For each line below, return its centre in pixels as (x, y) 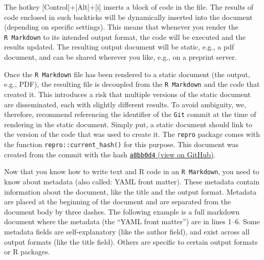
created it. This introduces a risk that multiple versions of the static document (127, 94)
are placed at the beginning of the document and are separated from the (118, 202)
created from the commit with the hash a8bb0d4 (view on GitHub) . (110, 154)
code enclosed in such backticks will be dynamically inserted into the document (128, 17)
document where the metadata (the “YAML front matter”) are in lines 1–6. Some (132, 221)
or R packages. (27, 252)
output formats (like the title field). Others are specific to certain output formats (131, 241)
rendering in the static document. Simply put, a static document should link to (128, 124)
